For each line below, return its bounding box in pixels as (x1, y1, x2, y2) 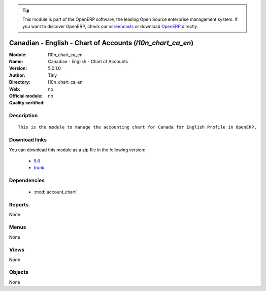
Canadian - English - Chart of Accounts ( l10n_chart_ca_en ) (9, 38, 194, 47)
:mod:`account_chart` (33, 189, 77, 195)
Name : (9, 59, 23, 65)
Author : (9, 72, 26, 78)
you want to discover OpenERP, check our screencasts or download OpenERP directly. (22, 23, 199, 29)
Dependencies (9, 177, 45, 184)
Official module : (9, 93, 43, 99)
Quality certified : (9, 100, 45, 106)
